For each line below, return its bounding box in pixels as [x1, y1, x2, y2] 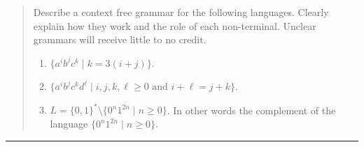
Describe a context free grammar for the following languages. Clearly [33, 5, 329, 19]
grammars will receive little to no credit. [33, 32, 206, 47]
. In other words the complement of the [167, 102, 336, 117]
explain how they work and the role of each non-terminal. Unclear [33, 18, 316, 33]
